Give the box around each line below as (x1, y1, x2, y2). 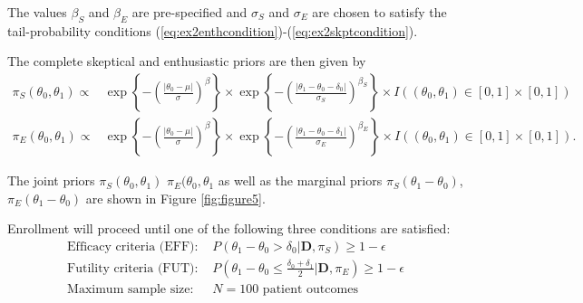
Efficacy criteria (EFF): (67, 240, 199, 253)
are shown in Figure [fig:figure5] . (85, 188, 266, 207)
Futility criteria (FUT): (67, 261, 199, 275)
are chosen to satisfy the (312, 3, 447, 21)
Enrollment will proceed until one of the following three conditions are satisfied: (7, 219, 451, 238)
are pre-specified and (131, 3, 248, 21)
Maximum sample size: (67, 282, 194, 296)
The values (7, 3, 67, 21)
